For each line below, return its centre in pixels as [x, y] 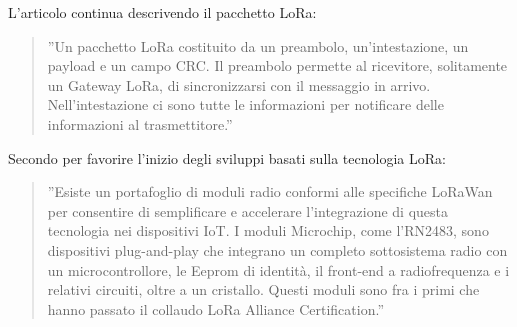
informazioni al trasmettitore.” [140, 123]
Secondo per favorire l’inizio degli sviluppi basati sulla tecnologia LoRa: [227, 157]
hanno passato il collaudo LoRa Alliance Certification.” [216, 308]
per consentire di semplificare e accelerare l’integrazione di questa [247, 210]
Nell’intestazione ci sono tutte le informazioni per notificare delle [245, 104]
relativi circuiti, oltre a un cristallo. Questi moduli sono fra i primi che [263, 289]
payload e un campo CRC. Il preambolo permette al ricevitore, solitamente [277, 65]
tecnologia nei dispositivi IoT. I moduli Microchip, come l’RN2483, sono [268, 230]
